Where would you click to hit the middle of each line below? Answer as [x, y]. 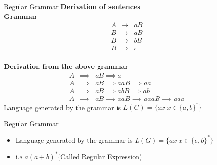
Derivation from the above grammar [66, 66]
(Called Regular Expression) [100, 156]
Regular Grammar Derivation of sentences [72, 6]
